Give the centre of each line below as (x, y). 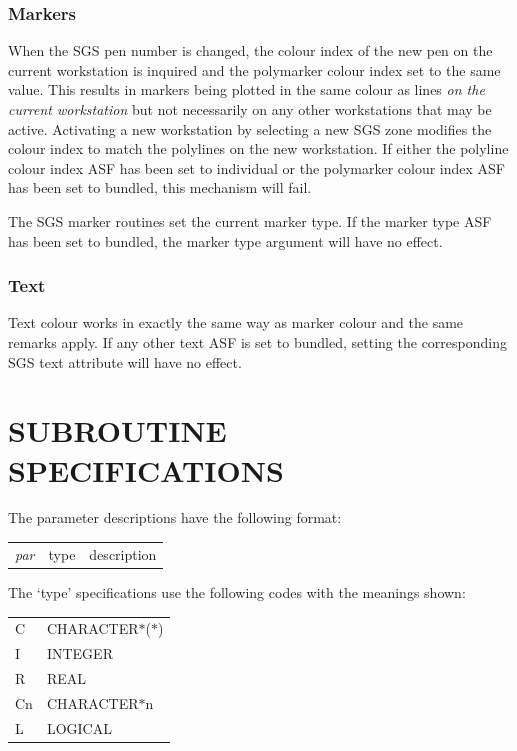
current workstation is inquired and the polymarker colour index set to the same (254, 69)
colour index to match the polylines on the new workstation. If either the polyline (258, 148)
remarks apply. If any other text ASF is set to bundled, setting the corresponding (257, 341)
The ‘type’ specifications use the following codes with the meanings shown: (237, 591)
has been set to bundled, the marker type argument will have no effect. (225, 240)
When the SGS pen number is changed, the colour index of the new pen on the (250, 50)
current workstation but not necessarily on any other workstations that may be (250, 109)
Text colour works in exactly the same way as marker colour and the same (236, 322)
